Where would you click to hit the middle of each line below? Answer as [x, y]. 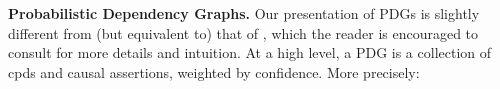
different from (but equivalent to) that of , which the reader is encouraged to [243, 32]
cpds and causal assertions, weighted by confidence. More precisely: [214, 71]
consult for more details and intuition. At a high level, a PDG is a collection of [250, 52]
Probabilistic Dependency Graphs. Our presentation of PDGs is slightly [244, 13]
